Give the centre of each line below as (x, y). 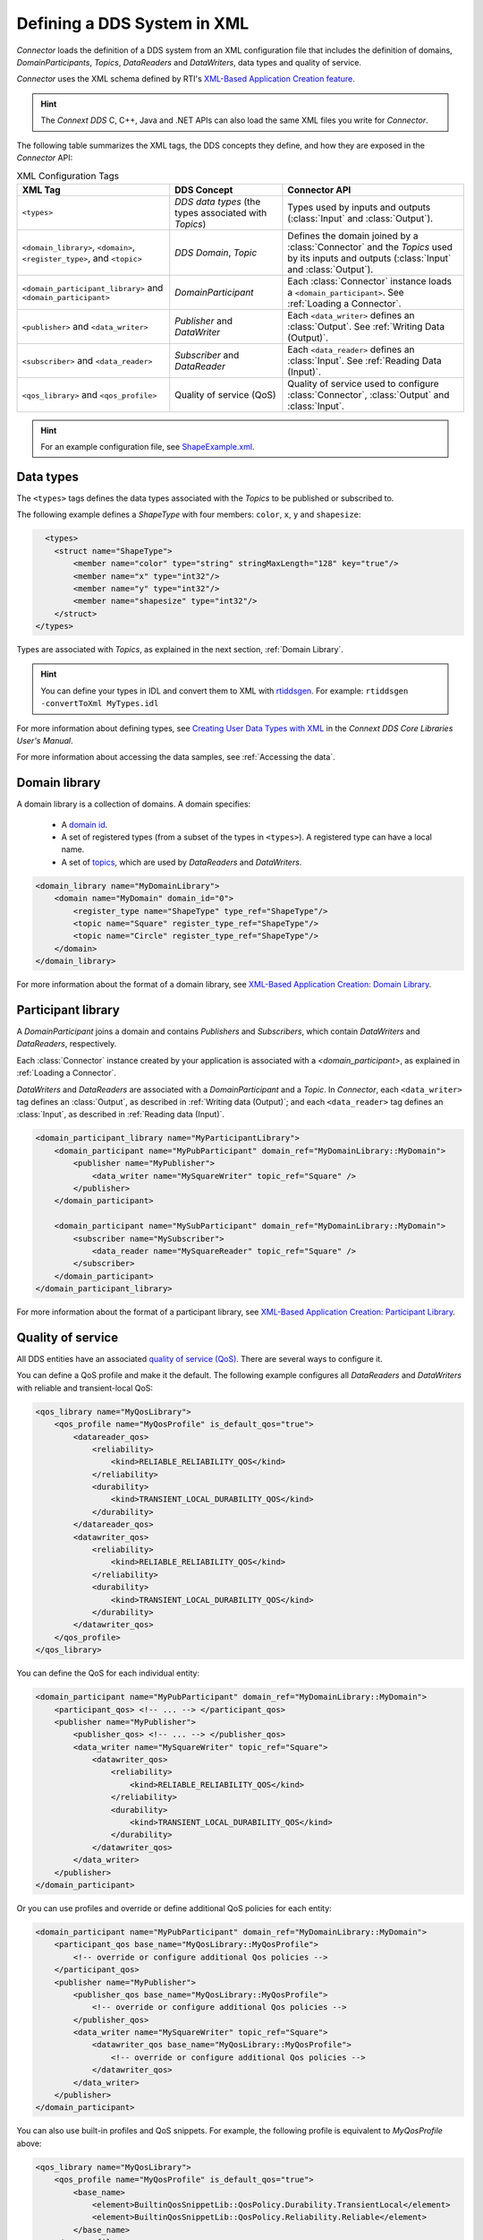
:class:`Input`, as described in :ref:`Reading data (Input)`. (121, 1115)
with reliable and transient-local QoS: (85, 1388)
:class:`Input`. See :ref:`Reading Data (364, 360)
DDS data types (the (218, 202)
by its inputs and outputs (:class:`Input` (369, 258)
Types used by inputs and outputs (359, 207)
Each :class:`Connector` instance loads (369, 280)
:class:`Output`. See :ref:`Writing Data (366, 326)
